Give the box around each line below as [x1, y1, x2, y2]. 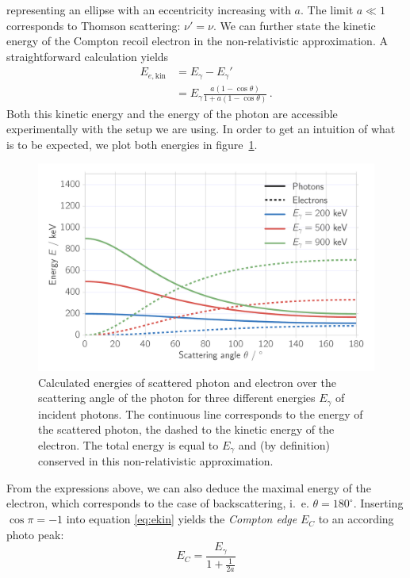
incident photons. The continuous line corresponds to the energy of [38, 405, 363, 422]
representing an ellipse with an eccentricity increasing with [6, 2, 291, 17]
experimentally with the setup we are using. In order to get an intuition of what [6, 121, 396, 137]
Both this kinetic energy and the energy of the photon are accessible [6, 105, 338, 121]
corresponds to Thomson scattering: [6, 17, 181, 33]
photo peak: [6, 526, 64, 542]
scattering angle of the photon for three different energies [38, 389, 316, 406]
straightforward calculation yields [6, 48, 169, 64]
